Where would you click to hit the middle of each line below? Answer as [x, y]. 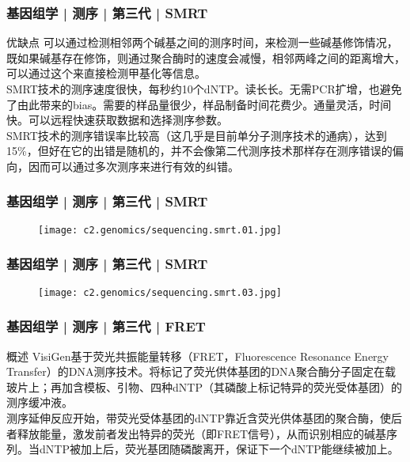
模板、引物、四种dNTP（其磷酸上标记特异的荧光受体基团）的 [243, 386]
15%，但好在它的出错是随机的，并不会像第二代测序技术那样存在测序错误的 [199, 151]
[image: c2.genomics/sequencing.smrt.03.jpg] [160, 292]
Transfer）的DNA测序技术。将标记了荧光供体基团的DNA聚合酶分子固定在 [196, 371]
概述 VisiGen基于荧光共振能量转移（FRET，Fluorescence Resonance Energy [197, 356]
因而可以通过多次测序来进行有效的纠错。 [133, 166]
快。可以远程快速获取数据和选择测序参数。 [117, 120]
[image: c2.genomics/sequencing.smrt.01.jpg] [160, 230]
